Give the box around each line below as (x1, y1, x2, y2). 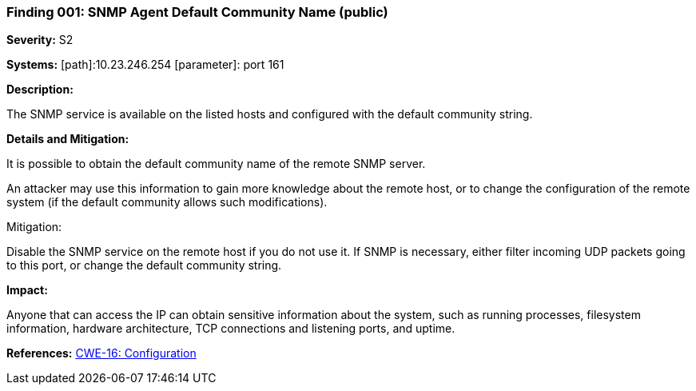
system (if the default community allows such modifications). (6, 195, 328, 209)
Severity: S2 (6, 33, 74, 47)
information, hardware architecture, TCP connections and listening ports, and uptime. (6, 321, 455, 336)
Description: (6, 82, 74, 97)
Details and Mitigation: (6, 132, 129, 146)
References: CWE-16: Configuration (6, 346, 197, 361)
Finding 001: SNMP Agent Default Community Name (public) (6, 4, 388, 20)
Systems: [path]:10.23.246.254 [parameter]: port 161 (6, 58, 284, 72)
